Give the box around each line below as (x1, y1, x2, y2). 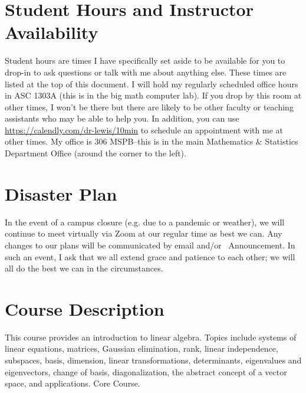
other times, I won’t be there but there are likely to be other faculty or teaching (5, 100, 294, 113)
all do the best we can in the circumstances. (5, 262, 163, 274)
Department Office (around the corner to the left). (5, 147, 186, 159)
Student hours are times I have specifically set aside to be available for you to (5, 54, 285, 67)
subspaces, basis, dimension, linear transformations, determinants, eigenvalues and (5, 354, 302, 366)
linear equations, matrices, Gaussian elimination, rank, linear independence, (5, 342, 278, 355)
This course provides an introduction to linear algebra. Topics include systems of (5, 330, 297, 343)
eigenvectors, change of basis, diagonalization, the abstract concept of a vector (5, 365, 287, 378)
